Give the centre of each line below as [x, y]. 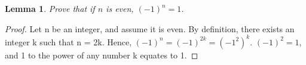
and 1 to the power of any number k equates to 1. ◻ [102, 55]
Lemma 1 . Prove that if [50, 8]
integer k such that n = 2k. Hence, [68, 41]
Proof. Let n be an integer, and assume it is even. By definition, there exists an [150, 28]
